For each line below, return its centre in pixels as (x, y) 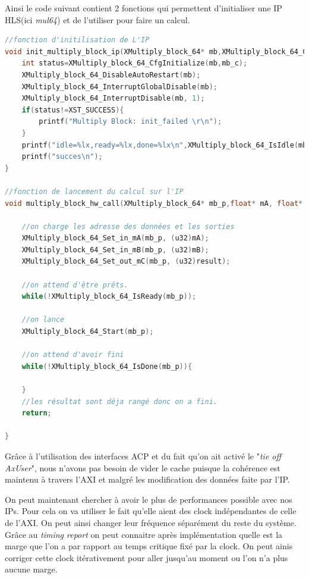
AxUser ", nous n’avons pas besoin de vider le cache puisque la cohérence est (143, 467)
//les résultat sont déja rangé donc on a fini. (119, 401)
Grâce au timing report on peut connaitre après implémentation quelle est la (144, 534)
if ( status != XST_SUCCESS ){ (73, 110)
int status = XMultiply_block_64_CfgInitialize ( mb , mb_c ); (135, 63)
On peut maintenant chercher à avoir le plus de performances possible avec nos (149, 499)
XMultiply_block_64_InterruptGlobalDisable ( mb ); (119, 87)
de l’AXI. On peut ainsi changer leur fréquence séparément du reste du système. (151, 522)
